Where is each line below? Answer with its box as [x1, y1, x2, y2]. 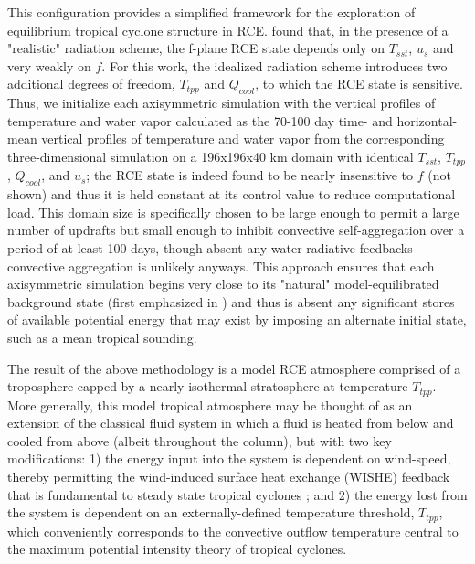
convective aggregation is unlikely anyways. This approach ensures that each [7, 256, 435, 275]
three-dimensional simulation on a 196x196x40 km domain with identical [7, 146, 414, 165]
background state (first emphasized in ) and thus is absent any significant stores [7, 292, 455, 311]
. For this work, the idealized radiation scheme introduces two [101, 56, 448, 75]
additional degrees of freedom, [7, 74, 175, 93]
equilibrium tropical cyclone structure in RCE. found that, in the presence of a [7, 20, 449, 39]
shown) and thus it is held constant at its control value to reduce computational [7, 185, 456, 204]
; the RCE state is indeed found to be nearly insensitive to [86, 165, 414, 185]
